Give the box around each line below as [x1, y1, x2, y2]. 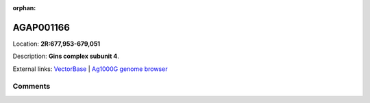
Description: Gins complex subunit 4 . [12, 52, 120, 61]
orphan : [12, 4, 36, 12]
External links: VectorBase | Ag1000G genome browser [12, 65, 168, 73]
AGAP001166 [12, 21, 70, 33]
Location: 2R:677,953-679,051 [12, 40, 101, 48]
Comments [12, 82, 51, 91]
